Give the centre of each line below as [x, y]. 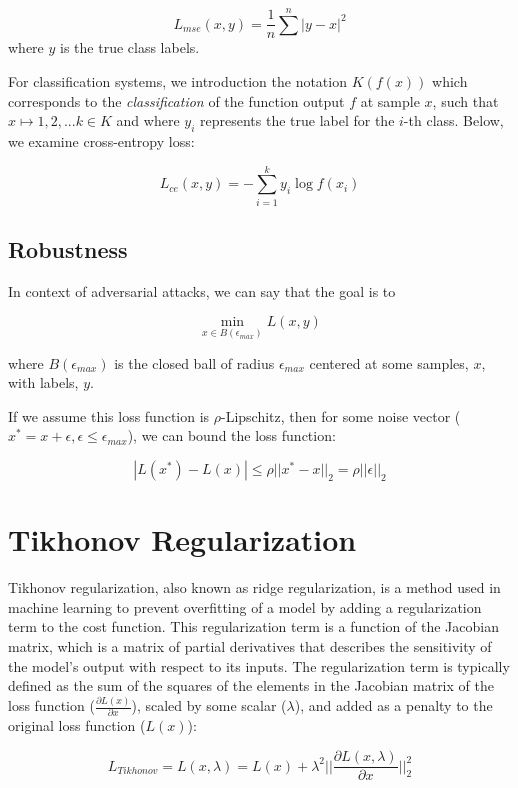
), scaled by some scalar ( [209, 705]
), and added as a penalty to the [393, 705]
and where [148, 120]
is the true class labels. [130, 47]
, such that [465, 100]
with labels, [43, 382]
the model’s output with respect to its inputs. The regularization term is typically [259, 665]
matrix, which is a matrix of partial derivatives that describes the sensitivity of [250, 645]
